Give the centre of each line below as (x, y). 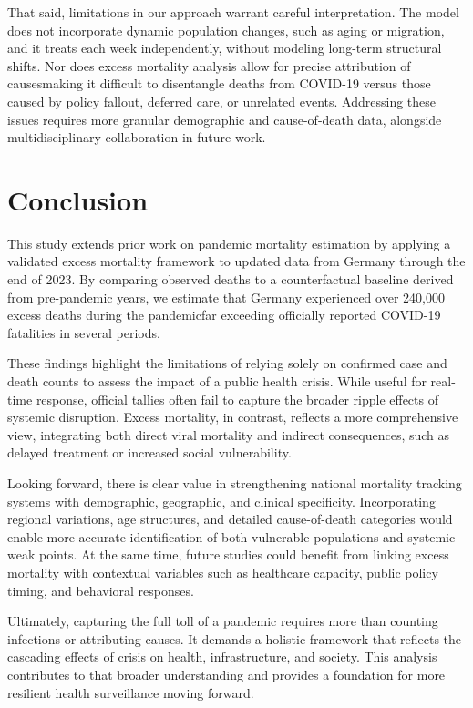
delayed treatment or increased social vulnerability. (149, 452)
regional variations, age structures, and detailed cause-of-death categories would (230, 519)
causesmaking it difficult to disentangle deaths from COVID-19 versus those (219, 83)
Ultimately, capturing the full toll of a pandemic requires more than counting (223, 621)
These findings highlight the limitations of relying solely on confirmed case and (227, 363)
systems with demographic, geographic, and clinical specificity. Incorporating (221, 501)
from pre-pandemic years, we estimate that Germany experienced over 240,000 (226, 297)
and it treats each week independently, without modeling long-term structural (225, 48)
